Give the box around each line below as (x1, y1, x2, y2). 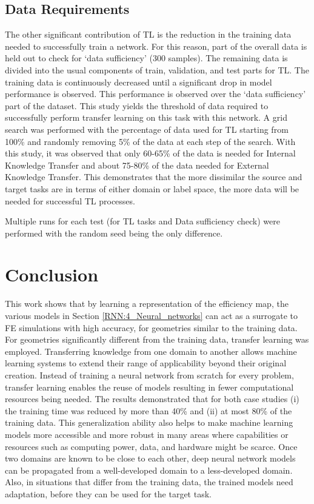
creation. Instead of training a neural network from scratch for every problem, (5, 368, 294, 381)
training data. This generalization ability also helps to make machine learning (5, 416, 293, 429)
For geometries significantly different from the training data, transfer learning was (5, 333, 309, 346)
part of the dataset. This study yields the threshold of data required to (5, 99, 269, 112)
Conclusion (5, 262, 99, 287)
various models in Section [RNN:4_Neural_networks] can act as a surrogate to (5, 309, 298, 322)
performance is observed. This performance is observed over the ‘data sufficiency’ (5, 87, 306, 100)
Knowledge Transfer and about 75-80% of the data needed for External (5, 158, 269, 171)
